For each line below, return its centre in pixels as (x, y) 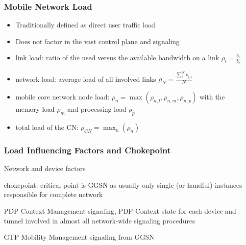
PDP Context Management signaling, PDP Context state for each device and (120, 211)
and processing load (97, 109)
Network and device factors (45, 168)
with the (212, 97)
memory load (35, 109)
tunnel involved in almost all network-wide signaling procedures (99, 220)
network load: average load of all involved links (86, 79)
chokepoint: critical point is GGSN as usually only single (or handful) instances (123, 184)
